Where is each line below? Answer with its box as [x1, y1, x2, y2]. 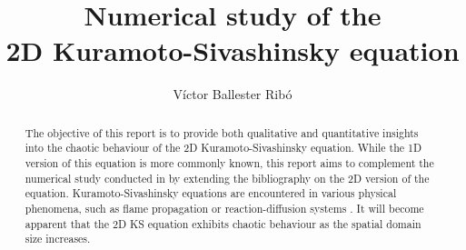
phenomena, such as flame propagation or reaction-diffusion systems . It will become [25, 200, 424, 215]
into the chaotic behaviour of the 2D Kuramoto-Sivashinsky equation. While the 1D [25, 140, 422, 155]
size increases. [25, 231, 91, 246]
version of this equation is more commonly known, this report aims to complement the [25, 155, 434, 171]
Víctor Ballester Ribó [173, 85, 292, 104]
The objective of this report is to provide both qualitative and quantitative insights [25, 125, 419, 140]
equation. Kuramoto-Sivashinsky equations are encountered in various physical [25, 185, 397, 201]
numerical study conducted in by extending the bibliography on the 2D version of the [25, 170, 430, 185]
